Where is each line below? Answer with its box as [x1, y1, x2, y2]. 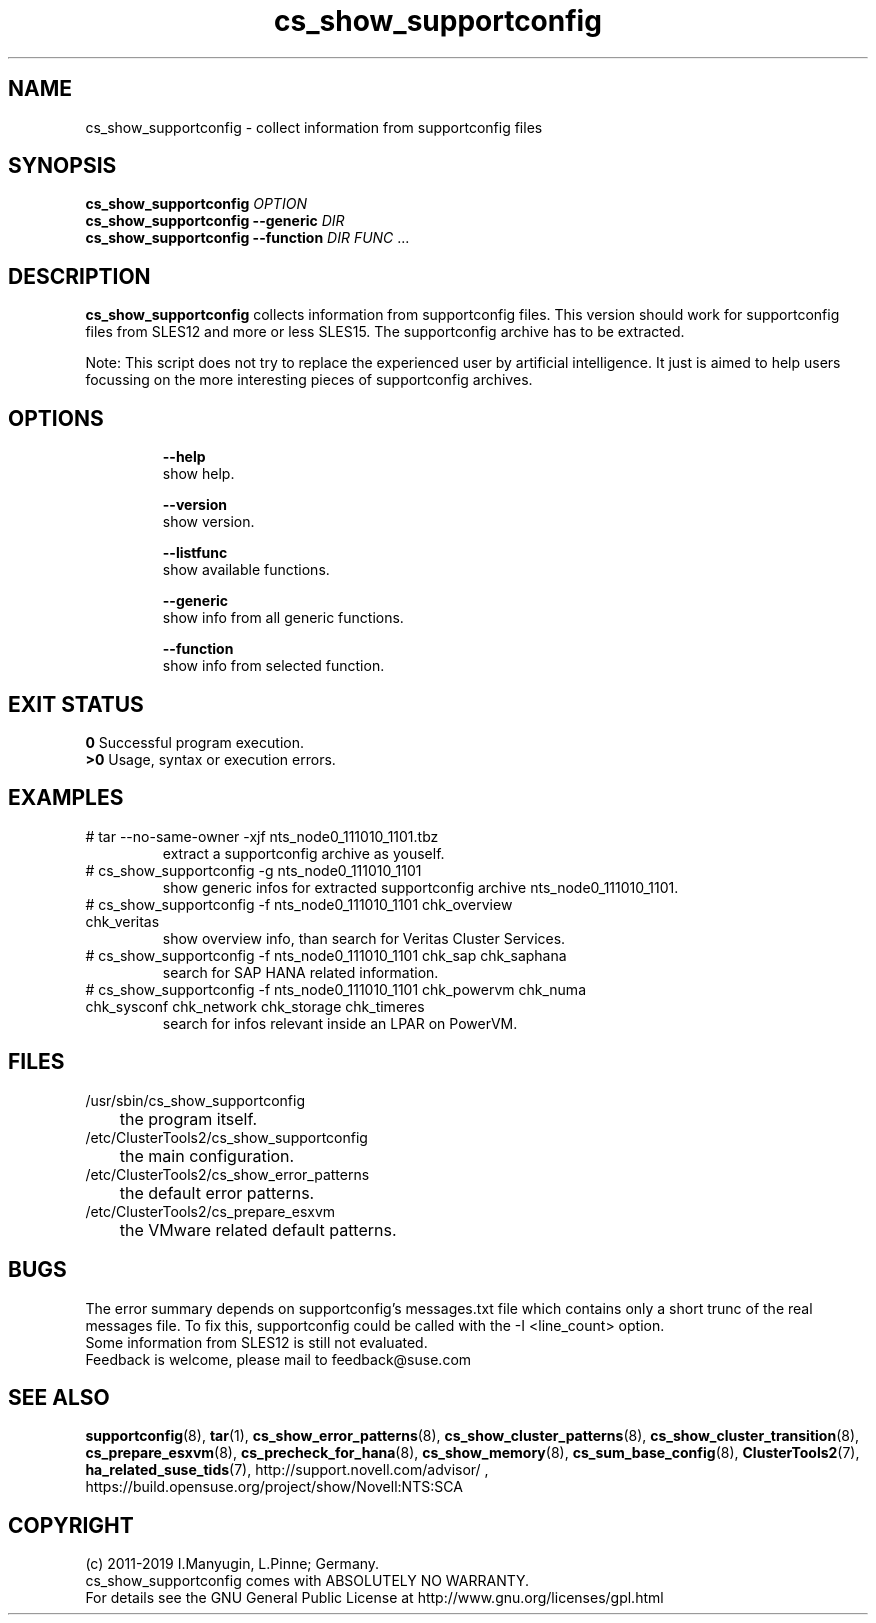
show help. [162, 465, 235, 483]
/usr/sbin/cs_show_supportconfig [85, 1091, 306, 1109]
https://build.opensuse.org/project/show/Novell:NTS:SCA [85, 1478, 463, 1496]
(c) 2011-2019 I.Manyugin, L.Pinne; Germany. [85, 1555, 380, 1573]
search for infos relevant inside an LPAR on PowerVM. [162, 1014, 518, 1032]
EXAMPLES [8, 785, 124, 811]
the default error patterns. [119, 1182, 315, 1203]
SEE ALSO [8, 1384, 110, 1410]
